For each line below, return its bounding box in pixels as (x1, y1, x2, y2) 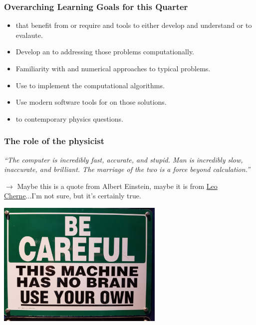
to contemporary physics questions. (15, 113, 123, 124)
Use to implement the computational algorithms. (15, 80, 165, 90)
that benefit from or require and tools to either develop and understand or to (15, 20, 252, 30)
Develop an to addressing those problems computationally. (15, 46, 195, 57)
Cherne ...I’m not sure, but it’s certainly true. (4, 190, 141, 201)
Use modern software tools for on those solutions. (15, 97, 167, 107)
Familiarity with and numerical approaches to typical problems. (15, 63, 211, 73)
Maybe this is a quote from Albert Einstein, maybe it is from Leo (17, 180, 218, 191)
